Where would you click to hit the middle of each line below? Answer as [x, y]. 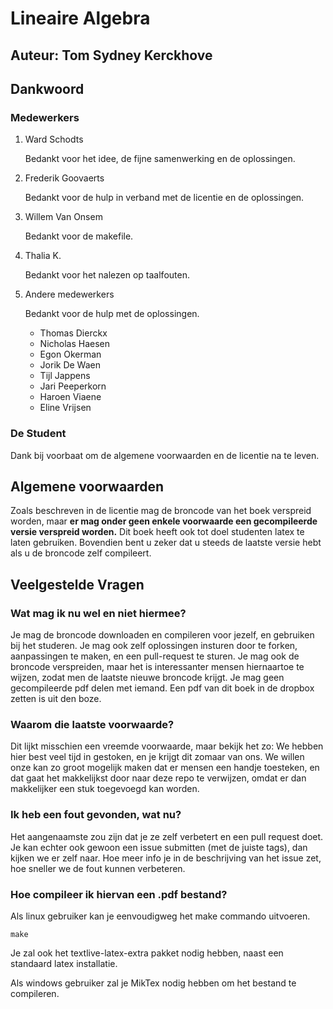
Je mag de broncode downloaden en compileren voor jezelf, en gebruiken [162, 635]
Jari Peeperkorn [73, 386]
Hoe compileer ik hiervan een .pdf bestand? [119, 894]
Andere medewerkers [69, 294]
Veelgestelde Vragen [77, 584]
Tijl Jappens [65, 376]
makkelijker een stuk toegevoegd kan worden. [105, 789]
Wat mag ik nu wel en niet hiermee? [98, 613]
